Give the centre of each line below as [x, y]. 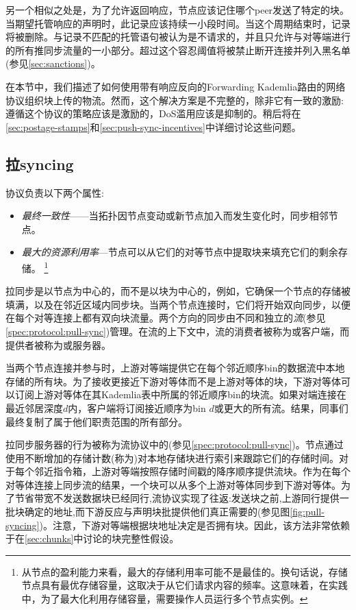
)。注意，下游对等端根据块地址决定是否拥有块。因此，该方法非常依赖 [194, 525]
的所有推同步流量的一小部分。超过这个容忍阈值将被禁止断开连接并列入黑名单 [178, 50]
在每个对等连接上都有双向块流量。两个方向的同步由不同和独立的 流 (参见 [166, 318]
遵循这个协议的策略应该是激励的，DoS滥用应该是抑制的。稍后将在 [153, 113]
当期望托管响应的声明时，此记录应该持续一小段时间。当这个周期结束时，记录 [178, 23]
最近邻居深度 [34, 407]
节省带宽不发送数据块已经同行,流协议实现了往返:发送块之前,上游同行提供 [177, 498]
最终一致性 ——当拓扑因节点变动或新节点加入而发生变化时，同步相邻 [175, 216]
